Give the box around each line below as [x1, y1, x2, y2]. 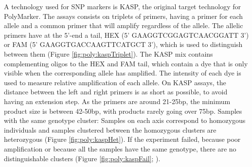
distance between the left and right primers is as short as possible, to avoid [4, 87, 228, 97]
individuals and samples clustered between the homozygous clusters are [4, 124, 216, 135]
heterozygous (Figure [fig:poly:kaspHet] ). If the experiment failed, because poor [4, 134, 241, 144]
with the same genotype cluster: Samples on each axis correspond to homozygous [4, 115, 246, 125]
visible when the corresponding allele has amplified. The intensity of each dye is [4, 68, 241, 78]
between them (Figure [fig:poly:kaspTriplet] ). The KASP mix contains [4, 48, 213, 59]
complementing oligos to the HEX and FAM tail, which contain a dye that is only [4, 58, 248, 68]
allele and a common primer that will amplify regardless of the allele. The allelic [4, 20, 243, 30]
